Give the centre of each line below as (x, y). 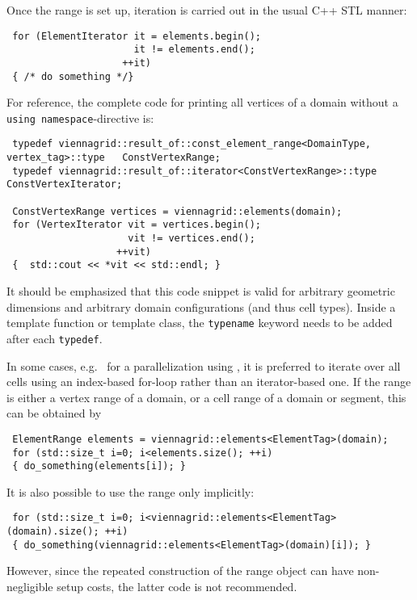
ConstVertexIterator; (65, 185)
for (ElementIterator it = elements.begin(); (137, 36)
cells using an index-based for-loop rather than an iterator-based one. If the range (209, 382)
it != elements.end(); (194, 50)
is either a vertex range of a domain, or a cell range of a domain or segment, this (206, 397)
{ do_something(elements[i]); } (99, 466)
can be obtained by (54, 413)
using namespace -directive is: (80, 117)
